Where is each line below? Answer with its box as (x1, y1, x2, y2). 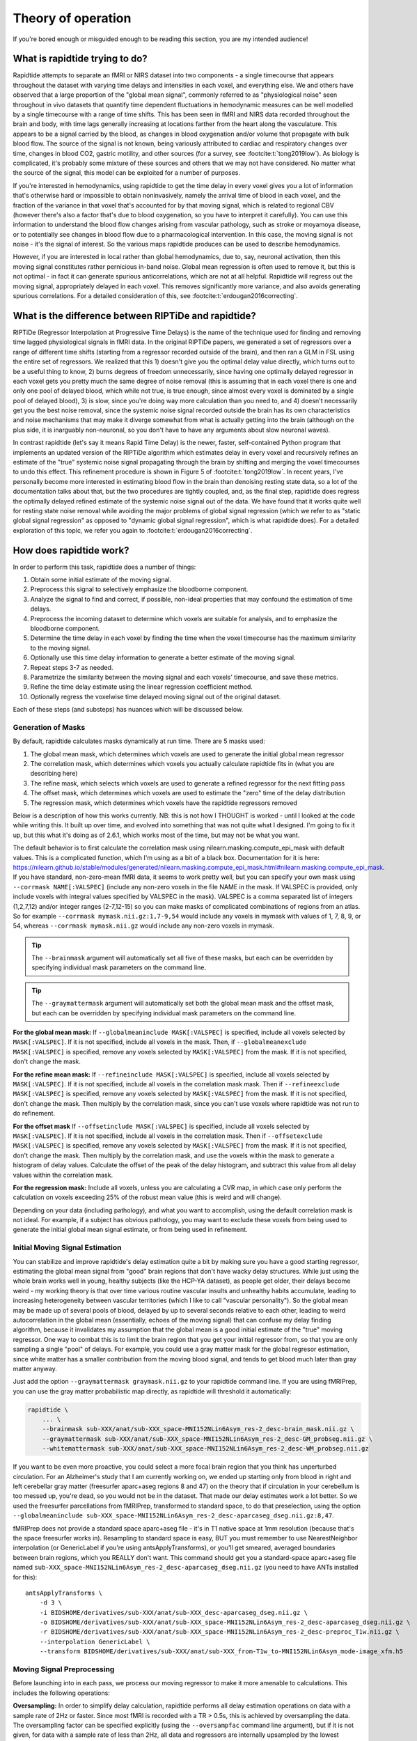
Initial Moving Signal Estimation (13, 1243, 122, 1253)
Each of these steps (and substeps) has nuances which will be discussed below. (13, 705, 244, 714)
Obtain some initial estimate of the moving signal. (30, 575, 172, 584)
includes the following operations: (13, 1689, 111, 1697)
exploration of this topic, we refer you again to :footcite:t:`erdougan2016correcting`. (13, 526, 253, 534)
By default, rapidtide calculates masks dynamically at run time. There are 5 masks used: (13, 737, 266, 745)
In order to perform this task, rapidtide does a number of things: (13, 563, 196, 571)
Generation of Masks (13, 722, 86, 732)
